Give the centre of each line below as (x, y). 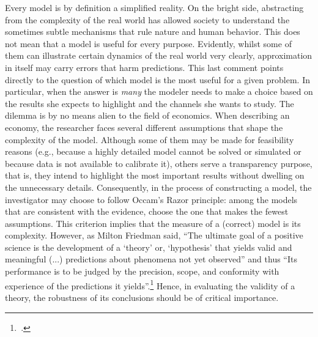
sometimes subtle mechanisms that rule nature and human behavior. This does (153, 31)
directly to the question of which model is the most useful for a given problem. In (157, 79)
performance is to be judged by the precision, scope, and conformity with (142, 271)
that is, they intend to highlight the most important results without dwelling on (155, 175)
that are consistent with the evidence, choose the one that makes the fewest (147, 211)
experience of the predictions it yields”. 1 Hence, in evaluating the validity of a (150, 284)
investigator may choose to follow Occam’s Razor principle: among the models (151, 199)
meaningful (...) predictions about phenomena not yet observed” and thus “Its (151, 259)
